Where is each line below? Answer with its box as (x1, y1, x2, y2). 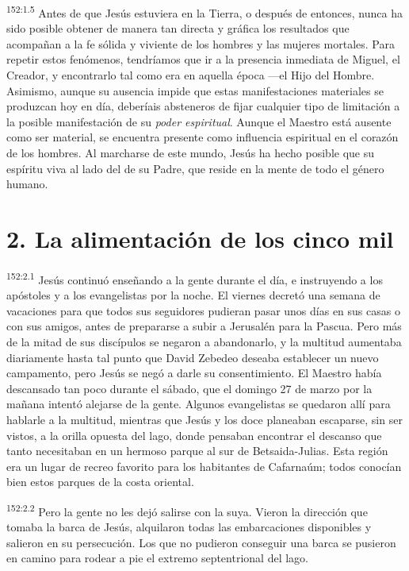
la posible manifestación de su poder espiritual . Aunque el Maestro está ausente (6, 113, 392, 129)
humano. (6, 176, 48, 192)
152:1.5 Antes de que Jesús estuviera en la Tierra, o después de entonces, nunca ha (6, 2, 403, 21)
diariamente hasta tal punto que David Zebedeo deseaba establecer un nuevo (6, 349, 379, 365)
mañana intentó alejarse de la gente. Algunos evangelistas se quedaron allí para (6, 395, 391, 412)
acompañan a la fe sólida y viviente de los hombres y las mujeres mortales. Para (6, 35, 395, 52)
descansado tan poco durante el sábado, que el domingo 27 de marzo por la (6, 380, 373, 396)
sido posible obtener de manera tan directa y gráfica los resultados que (6, 20, 350, 37)
